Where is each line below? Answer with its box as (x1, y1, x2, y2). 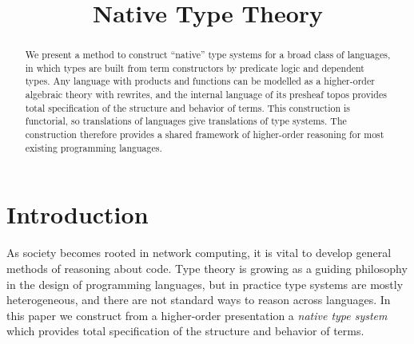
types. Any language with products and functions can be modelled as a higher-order (25, 74, 375, 88)
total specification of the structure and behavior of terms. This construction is (25, 101, 350, 114)
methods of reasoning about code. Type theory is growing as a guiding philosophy (6, 259, 408, 276)
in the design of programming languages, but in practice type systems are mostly (6, 275, 404, 292)
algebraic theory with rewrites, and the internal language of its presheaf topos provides (25, 88, 387, 101)
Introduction (6, 198, 149, 231)
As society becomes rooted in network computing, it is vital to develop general (6, 244, 392, 261)
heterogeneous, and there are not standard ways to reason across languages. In (6, 291, 391, 308)
